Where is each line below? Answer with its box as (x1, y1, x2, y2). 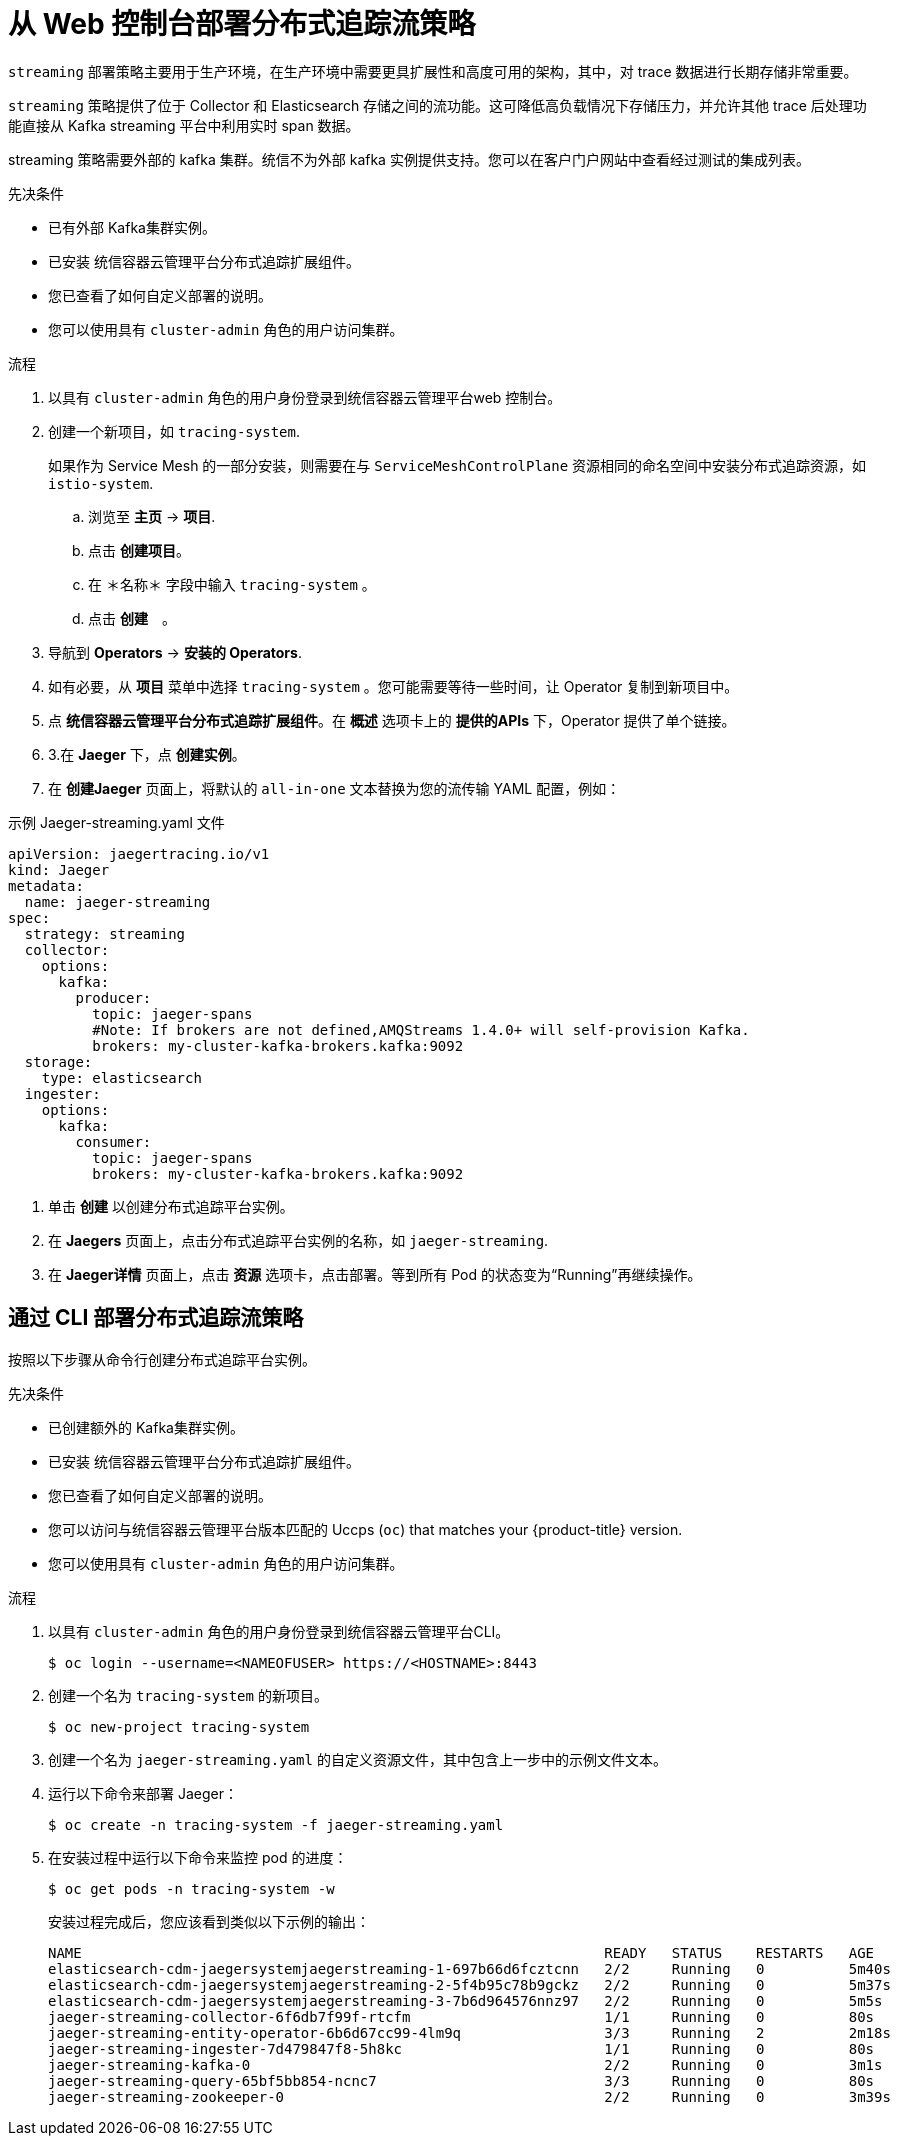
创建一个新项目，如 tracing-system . (48, 422, 300, 440)
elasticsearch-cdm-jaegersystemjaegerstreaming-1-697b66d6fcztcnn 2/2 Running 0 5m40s (48, 1960, 891, 1977)
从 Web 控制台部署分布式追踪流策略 (8, 7, 476, 41)
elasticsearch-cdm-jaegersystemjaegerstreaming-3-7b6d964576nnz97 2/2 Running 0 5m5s (48, 1992, 883, 2009)
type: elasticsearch (41, 1069, 202, 1086)
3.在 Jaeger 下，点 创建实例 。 (48, 745, 246, 763)
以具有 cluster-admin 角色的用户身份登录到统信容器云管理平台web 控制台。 (48, 388, 562, 406)
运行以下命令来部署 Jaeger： (48, 1784, 238, 1802)
